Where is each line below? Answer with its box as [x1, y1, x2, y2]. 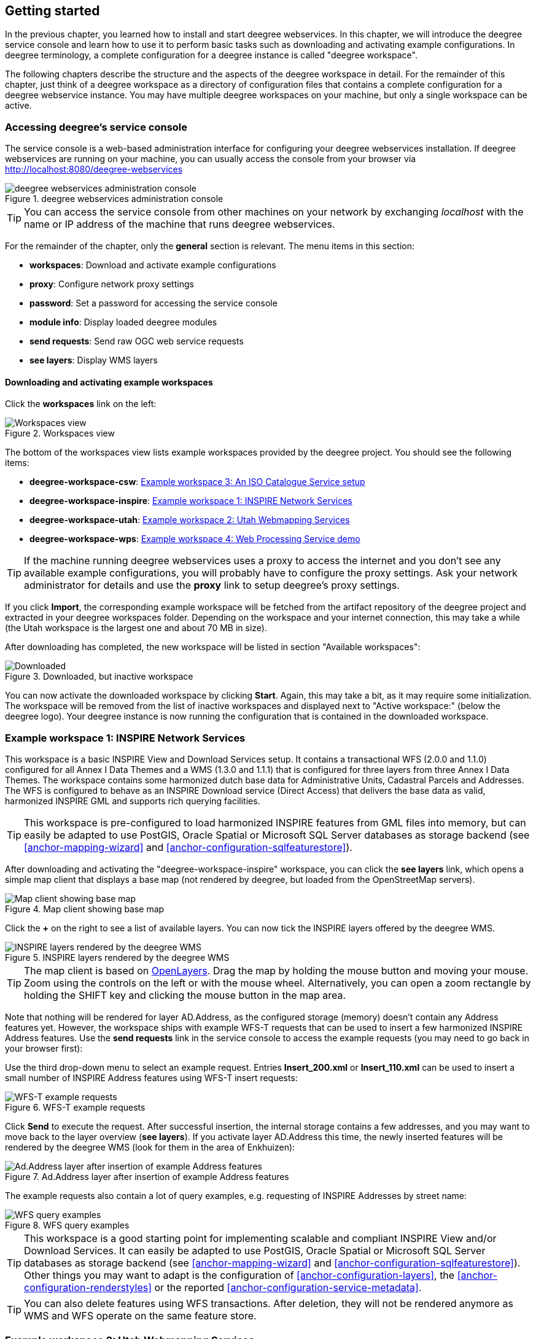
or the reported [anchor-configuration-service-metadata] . [154, 1281, 422, 1294]
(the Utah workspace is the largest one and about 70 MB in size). [5, 623, 267, 634]
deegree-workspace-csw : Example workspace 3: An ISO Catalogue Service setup [29, 476, 365, 487]
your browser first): [5, 1043, 83, 1054]
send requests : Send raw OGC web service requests [29, 336, 244, 347]
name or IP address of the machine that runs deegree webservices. [24, 218, 335, 231]
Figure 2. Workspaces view [5, 428, 115, 439]
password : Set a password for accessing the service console [29, 298, 278, 309]
